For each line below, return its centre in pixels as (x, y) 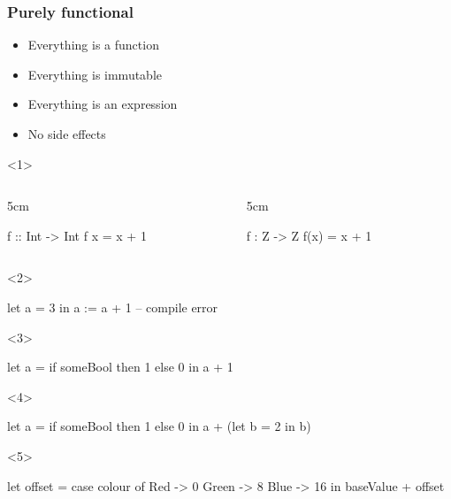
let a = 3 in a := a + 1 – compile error (113, 307)
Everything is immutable (95, 74)
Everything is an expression (103, 104)
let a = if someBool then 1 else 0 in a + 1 (120, 367)
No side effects (67, 134)
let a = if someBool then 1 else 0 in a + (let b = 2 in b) (159, 426)
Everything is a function (93, 45)
